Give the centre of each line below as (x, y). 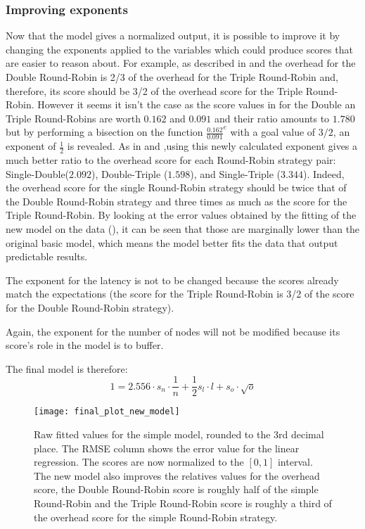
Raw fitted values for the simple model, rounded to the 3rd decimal (179, 434)
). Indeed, (324, 173)
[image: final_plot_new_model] (107, 412)
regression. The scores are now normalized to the (139, 462)
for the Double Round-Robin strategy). (90, 307)
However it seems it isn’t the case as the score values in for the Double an (197, 104)
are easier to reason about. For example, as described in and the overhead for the (181, 63)
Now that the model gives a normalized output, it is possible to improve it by (173, 36)
